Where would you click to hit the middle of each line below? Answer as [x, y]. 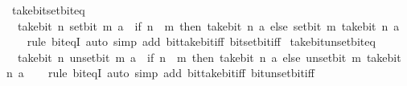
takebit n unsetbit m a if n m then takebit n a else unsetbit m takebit [209, 57]
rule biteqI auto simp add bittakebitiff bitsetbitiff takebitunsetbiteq [201, 41]
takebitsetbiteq [48, 10]
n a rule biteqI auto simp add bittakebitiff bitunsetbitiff [160, 73]
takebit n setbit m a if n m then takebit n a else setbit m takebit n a [208, 25]
